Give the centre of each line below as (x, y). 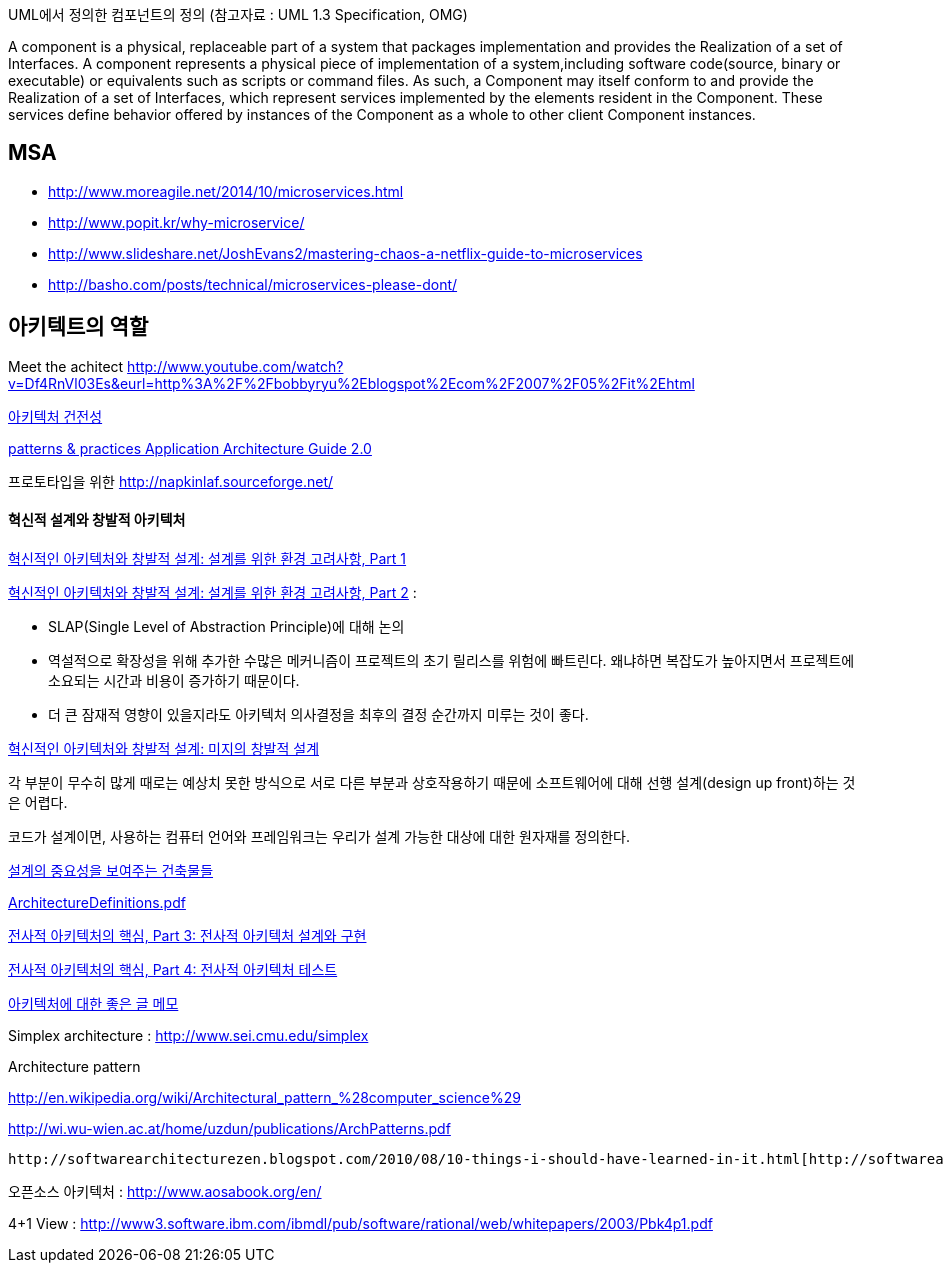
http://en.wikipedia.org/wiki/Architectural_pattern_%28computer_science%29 (264, 1097)
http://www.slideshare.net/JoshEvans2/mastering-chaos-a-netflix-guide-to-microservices (345, 253)
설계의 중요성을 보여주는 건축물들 (111, 870)
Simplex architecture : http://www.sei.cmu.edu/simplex (188, 1035)
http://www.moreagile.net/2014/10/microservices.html (226, 191)
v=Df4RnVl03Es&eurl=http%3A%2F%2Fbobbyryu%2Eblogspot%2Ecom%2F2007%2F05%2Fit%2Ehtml (351, 383)
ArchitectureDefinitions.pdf (97, 902)
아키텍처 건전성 (55, 416)
